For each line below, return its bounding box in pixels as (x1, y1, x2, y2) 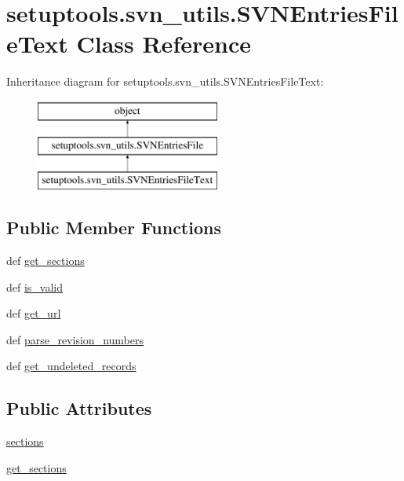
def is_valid (6, 278, 64, 295)
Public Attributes (6, 396, 152, 420)
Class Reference (76, 28, 251, 60)
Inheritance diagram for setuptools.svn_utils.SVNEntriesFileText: (6, 73, 324, 90)
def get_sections (6, 252, 85, 269)
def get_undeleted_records (6, 358, 136, 374)
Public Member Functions (6, 215, 221, 240)
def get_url (6, 305, 61, 321)
